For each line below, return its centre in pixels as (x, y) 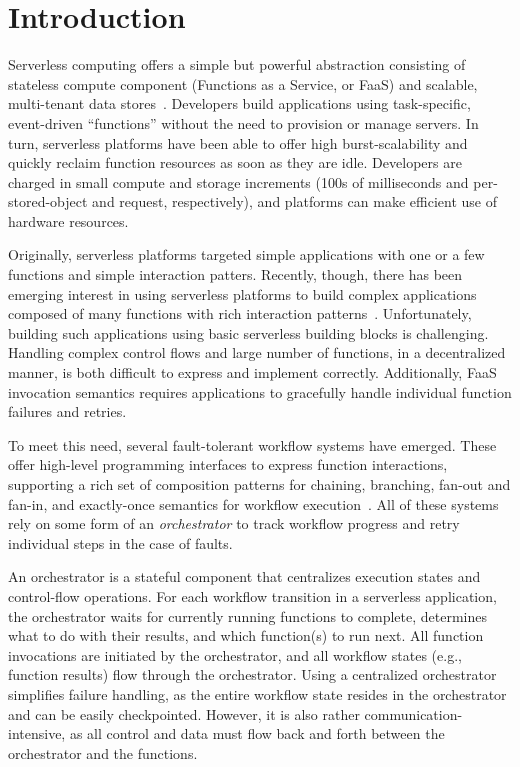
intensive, (37, 733)
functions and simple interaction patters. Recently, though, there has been (235, 274)
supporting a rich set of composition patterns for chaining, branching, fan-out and (259, 484)
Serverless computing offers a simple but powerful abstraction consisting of (237, 64)
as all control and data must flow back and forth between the (257, 733)
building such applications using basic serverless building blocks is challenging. (248, 332)
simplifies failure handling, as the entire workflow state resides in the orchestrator (257, 693)
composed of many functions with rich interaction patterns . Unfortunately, (240, 313)
